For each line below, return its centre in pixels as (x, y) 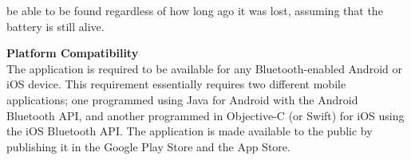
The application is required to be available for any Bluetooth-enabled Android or (204, 68)
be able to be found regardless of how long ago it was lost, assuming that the (195, 10)
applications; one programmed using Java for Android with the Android (182, 99)
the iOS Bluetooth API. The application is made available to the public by (190, 131)
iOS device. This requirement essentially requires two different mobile (176, 84)
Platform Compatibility (73, 53)
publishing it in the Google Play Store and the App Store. (148, 146)
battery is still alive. (55, 26)
